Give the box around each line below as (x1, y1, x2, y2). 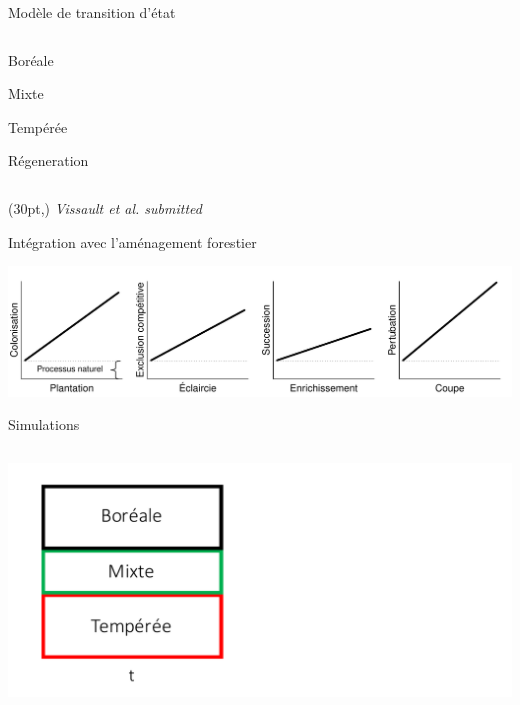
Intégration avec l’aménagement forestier (8, 231, 257, 252)
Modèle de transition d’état (8, 2, 176, 22)
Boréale (8, 49, 54, 70)
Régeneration (8, 150, 89, 171)
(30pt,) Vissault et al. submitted (8, 197, 202, 218)
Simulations (8, 414, 80, 435)
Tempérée (8, 116, 68, 137)
